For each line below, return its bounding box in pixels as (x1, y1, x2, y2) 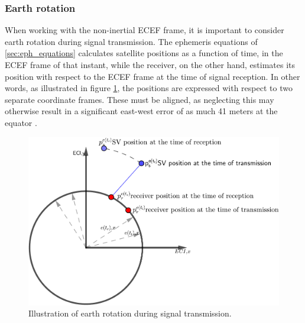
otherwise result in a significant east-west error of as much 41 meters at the (5, 105, 278, 117)
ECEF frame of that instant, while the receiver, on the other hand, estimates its (5, 59, 296, 70)
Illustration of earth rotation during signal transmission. (28, 307, 232, 319)
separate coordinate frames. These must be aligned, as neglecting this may (5, 93, 274, 105)
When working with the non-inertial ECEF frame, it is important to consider (5, 24, 284, 36)
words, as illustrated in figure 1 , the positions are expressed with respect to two (5, 82, 293, 94)
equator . (5, 116, 37, 128)
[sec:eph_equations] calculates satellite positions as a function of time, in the (5, 47, 283, 59)
